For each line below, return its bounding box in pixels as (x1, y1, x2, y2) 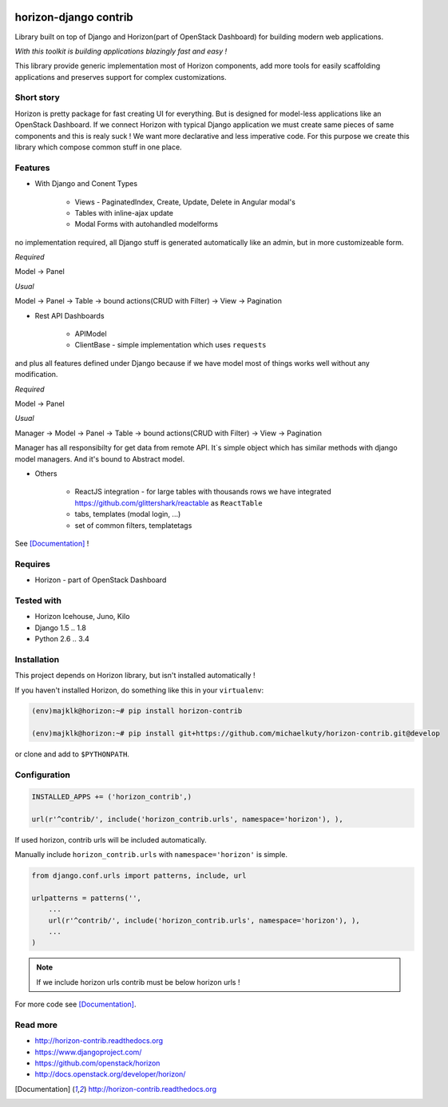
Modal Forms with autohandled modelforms (74, 220, 219, 229)
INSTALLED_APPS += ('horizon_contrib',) (31, 792, 192, 801)
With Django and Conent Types (34, 179, 138, 188)
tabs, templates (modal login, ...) (74, 510, 181, 519)
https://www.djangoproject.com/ (34, 1047, 142, 1057)
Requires (14, 558, 51, 569)
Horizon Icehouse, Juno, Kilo (34, 612, 130, 621)
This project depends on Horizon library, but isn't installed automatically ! (14, 671, 256, 680)
